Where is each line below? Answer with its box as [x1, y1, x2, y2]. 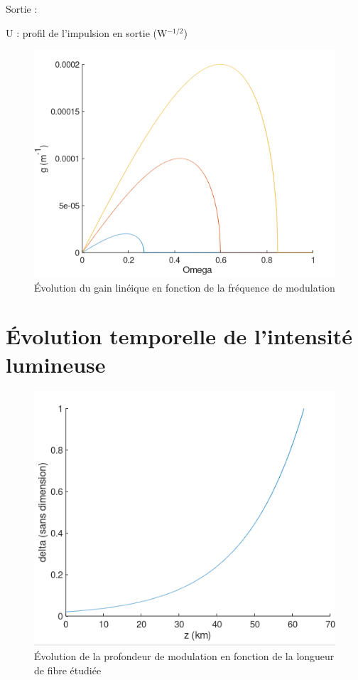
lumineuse [6, 349, 106, 378]
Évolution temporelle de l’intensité [6, 322, 352, 351]
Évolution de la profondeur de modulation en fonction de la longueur [34, 648, 335, 663]
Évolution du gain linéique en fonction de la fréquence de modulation [34, 280, 335, 294]
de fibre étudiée [34, 662, 102, 677]
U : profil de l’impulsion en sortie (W [6, 25, 168, 40]
